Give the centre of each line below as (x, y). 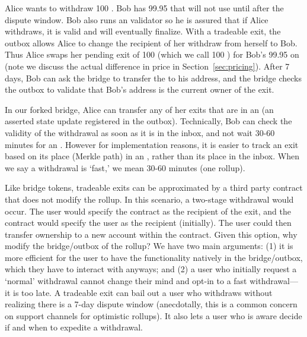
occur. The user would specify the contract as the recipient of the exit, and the (148, 211)
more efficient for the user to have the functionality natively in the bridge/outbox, (154, 257)
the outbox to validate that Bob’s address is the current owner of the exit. (140, 89)
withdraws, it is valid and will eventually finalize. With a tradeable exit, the (143, 31)
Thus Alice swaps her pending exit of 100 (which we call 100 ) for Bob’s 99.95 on (152, 54)
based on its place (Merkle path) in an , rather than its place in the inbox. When (152, 156)
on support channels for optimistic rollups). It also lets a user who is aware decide (153, 315)
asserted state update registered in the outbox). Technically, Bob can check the (148, 121)
